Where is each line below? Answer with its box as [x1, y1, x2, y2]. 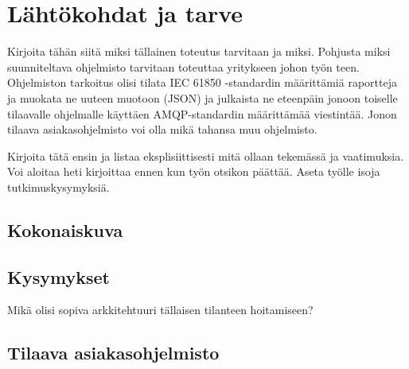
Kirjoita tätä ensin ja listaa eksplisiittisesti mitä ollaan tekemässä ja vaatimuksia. [7, 147, 404, 164]
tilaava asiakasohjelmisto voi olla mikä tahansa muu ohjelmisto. [7, 121, 317, 138]
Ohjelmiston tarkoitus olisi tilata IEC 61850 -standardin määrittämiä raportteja [7, 74, 397, 91]
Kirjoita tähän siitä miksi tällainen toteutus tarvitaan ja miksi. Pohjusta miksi [7, 43, 391, 60]
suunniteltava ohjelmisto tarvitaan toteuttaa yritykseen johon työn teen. [7, 58, 360, 75]
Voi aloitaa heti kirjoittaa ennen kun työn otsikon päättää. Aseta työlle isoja [7, 163, 380, 180]
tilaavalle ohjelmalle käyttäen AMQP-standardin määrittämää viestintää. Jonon [7, 105, 397, 122]
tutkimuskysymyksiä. [7, 178, 110, 195]
